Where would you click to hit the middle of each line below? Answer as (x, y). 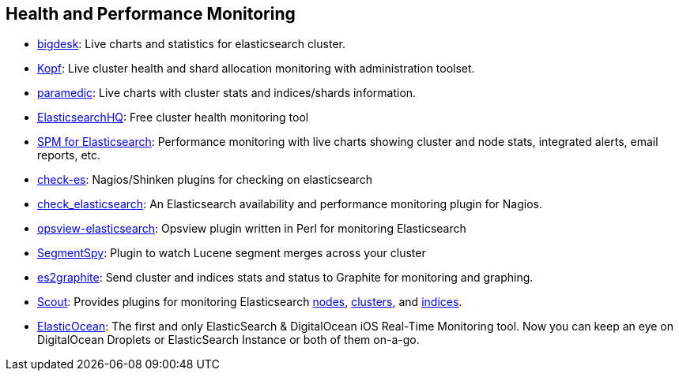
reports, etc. (69, 155)
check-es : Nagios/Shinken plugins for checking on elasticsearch (205, 180)
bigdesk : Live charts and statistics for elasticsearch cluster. (191, 44)
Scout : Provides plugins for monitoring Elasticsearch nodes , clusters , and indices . (250, 302)
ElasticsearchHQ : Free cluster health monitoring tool (173, 118)
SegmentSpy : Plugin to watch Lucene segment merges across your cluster (232, 253)
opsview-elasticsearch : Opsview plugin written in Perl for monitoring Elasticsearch (252, 229)
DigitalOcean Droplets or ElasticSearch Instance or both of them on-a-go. (228, 340)
